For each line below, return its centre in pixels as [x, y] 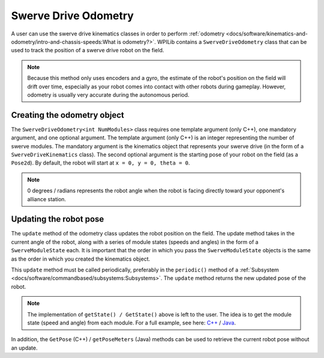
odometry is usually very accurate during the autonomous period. [108, 95]
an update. [24, 348]
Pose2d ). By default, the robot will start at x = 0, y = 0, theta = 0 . [100, 163]
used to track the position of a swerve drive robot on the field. [88, 50]
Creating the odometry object [67, 115]
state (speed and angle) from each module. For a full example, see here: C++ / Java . [132, 323]
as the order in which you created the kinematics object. [80, 259]
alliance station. [46, 199]
